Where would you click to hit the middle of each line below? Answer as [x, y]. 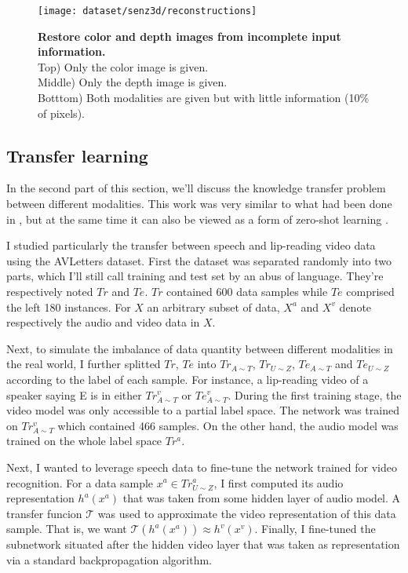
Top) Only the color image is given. [123, 66]
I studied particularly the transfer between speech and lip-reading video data [191, 245]
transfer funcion [44, 513]
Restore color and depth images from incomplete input [189, 36]
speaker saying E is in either [74, 394]
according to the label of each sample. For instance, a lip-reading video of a [188, 379]
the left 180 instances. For [69, 307]
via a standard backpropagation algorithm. [109, 559]
